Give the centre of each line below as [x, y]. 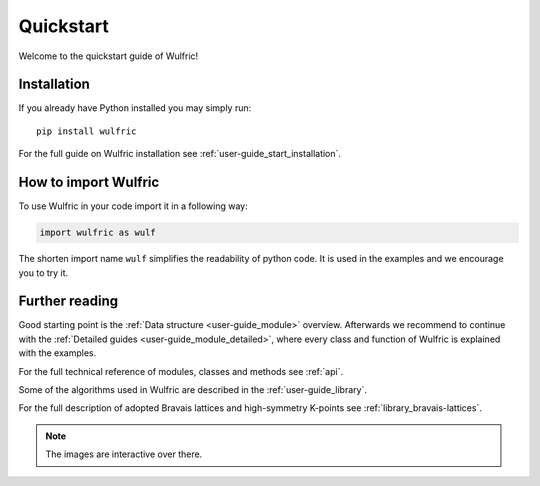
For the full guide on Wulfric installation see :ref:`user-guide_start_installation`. [180, 154]
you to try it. [43, 272]
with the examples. [57, 353]
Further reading [68, 301]
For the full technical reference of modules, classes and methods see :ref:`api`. [181, 371]
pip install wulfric [86, 131]
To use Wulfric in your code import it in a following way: [133, 206]
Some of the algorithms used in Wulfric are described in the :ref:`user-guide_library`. [192, 389]
